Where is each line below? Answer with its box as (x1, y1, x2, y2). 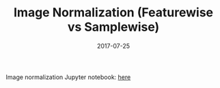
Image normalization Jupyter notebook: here (5, 73, 131, 81)
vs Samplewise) (67, 19, 160, 35)
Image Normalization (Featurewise (13, 5, 214, 20)
